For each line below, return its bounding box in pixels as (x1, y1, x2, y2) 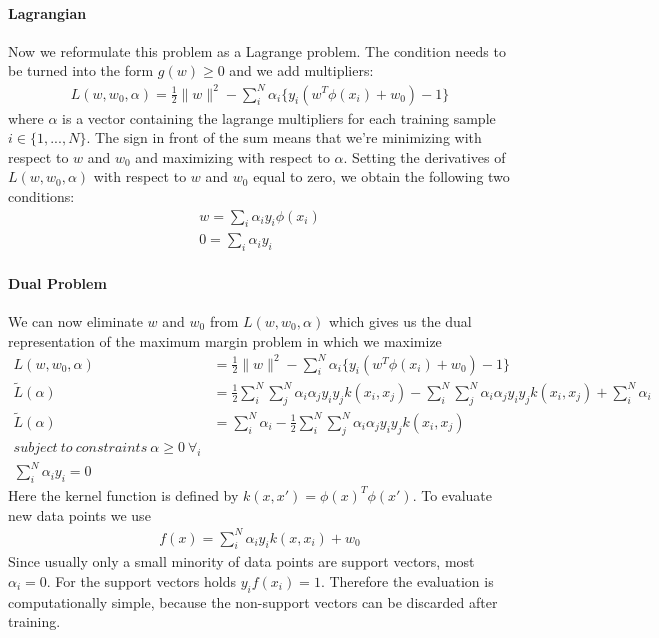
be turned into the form (8, 60, 154, 81)
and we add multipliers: (229, 60, 374, 81)
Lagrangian (8, 2, 87, 23)
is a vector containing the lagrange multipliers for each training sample (62, 107, 496, 128)
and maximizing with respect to (135, 146, 330, 167)
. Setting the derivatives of (343, 146, 506, 167)
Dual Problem (8, 272, 107, 293)
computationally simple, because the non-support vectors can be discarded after (8, 591, 498, 612)
